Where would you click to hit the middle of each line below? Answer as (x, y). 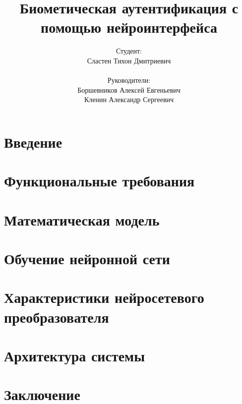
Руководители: (129, 80)
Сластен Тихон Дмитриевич (129, 60)
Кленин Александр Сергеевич (129, 99)
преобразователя (57, 317)
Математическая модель (82, 219)
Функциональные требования (99, 181)
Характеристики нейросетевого (104, 297)
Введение (33, 142)
